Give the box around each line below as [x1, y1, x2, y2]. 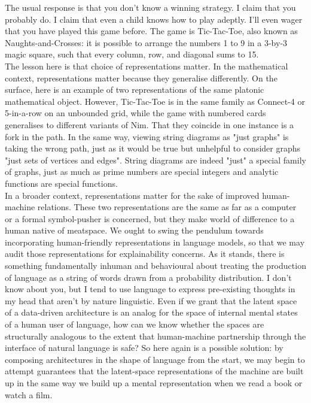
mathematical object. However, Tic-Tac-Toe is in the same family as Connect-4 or [5, 95, 305, 107]
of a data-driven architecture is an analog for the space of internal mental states [5, 306, 298, 319]
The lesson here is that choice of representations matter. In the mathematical [5, 59, 288, 72]
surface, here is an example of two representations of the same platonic [5, 83, 264, 96]
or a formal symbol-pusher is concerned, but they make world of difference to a [5, 212, 295, 225]
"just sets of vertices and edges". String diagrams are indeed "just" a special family [5, 153, 306, 166]
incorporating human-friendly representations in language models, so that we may [5, 235, 305, 248]
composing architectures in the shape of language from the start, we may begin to [5, 353, 305, 365]
